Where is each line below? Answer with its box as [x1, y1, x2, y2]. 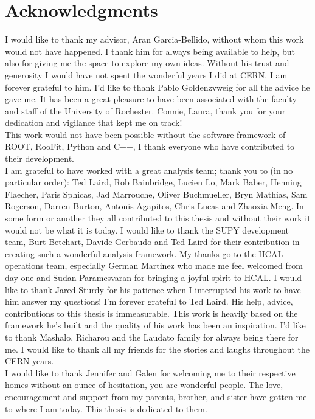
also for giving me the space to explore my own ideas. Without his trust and [5, 57, 289, 69]
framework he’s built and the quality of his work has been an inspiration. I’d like [5, 319, 306, 331]
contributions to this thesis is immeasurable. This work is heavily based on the [5, 306, 298, 319]
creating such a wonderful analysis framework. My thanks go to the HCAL [5, 247, 283, 260]
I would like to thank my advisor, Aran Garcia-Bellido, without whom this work [5, 33, 304, 46]
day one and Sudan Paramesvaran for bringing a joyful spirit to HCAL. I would [5, 271, 302, 283]
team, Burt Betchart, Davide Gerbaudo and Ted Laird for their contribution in [5, 235, 300, 248]
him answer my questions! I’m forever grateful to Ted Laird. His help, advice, [5, 295, 293, 308]
